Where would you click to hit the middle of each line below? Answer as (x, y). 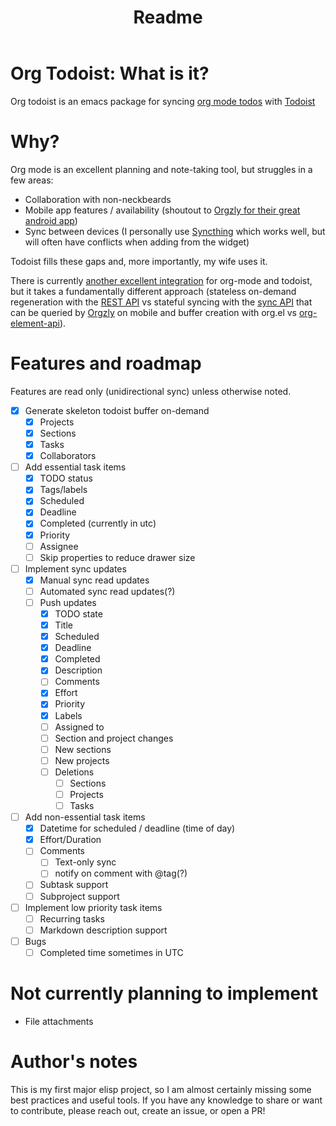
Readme (168, 17)
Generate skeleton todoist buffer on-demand (117, 410)
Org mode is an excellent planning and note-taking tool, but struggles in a (161, 169)
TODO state (78, 613)
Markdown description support (103, 930)
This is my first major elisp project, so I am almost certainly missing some (161, 1089)
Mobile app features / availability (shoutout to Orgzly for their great (162, 210)
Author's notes (74, 1062)
